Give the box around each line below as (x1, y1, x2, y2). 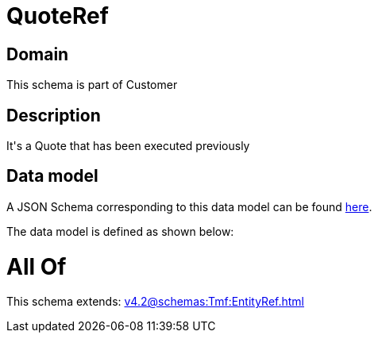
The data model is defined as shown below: (6, 224, 234, 238)
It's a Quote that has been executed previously (6, 139, 250, 153)
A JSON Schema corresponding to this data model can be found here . (6, 199, 372, 214)
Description (6, 105, 101, 125)
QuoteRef (6, 2, 109, 29)
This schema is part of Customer (6, 78, 178, 92)
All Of (6, 252, 67, 280)
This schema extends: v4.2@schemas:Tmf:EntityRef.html (6, 295, 305, 309)
